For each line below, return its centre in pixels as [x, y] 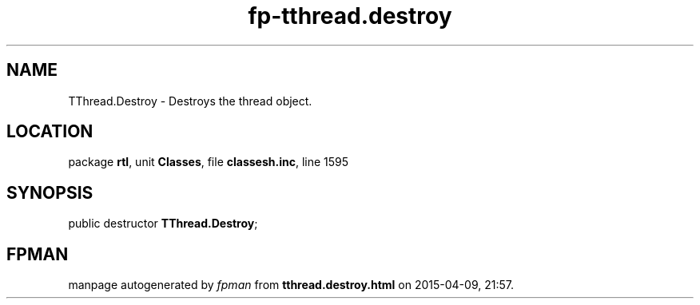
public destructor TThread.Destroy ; [163, 224]
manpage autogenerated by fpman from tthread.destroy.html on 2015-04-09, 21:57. [291, 285]
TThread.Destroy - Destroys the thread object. [190, 101]
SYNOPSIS [50, 192]
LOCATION [50, 132]
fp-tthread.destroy [350, 16]
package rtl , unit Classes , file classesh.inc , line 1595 [209, 162]
